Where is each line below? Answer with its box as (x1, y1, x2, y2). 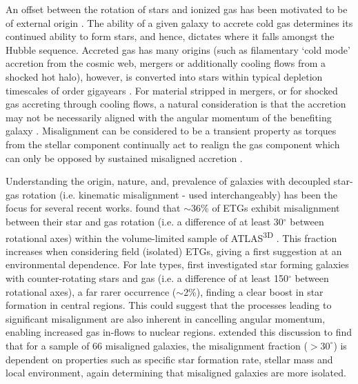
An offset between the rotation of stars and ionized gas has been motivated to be (6, 2, 348, 16)
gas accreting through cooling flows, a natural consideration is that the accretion (6, 97, 346, 111)
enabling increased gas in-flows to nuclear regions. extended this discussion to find (6, 325, 352, 339)
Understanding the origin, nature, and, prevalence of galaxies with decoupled (6, 174, 330, 188)
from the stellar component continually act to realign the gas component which (6, 137, 340, 151)
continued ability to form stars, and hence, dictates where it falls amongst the (6, 29, 335, 43)
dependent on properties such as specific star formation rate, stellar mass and (6, 352, 333, 366)
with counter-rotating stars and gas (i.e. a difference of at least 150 (6, 270, 288, 285)
